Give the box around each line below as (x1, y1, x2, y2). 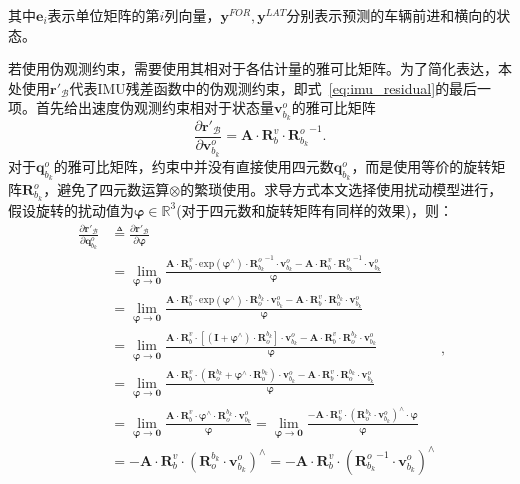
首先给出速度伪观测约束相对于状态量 (35, 97, 274, 118)
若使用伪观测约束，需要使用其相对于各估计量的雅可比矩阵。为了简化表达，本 (8, 58, 512, 79)
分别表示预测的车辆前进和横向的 (286, 5, 497, 25)
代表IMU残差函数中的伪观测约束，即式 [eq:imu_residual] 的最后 (69, 77, 478, 98)
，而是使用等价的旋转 (351, 155, 492, 176)
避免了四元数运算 (57, 179, 170, 200)
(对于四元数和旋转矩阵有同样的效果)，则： (176, 199, 454, 220)
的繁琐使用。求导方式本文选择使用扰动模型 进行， (180, 179, 503, 200)
